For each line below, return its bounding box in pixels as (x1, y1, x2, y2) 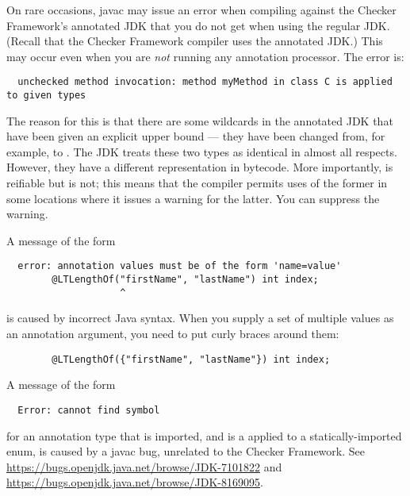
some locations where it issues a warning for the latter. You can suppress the (6, 190, 380, 206)
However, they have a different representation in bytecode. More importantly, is (6, 159, 393, 175)
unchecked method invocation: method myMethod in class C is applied (17, 76, 393, 88)
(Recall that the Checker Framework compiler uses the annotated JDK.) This (6, 33, 383, 49)
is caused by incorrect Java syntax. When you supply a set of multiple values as (6, 310, 394, 326)
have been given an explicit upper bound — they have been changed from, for (6, 128, 385, 144)
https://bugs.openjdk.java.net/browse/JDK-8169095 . (6, 474, 263, 490)
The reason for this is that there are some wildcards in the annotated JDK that (6, 112, 393, 129)
